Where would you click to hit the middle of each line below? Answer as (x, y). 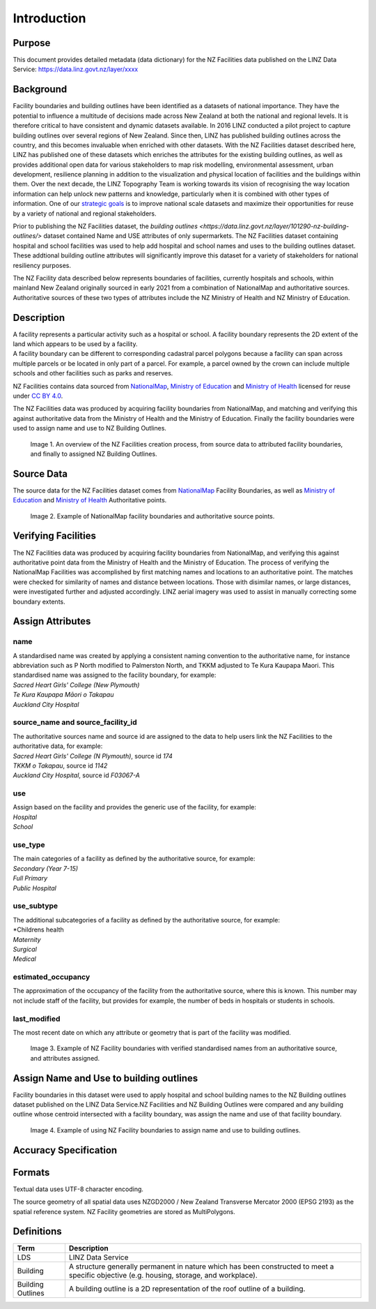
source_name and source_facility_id (75, 722)
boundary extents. (39, 601)
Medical (24, 959)
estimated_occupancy (52, 977)
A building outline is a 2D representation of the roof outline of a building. (187, 1289)
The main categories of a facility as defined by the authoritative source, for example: (134, 859)
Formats (31, 1172)
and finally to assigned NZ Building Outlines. (94, 454)
